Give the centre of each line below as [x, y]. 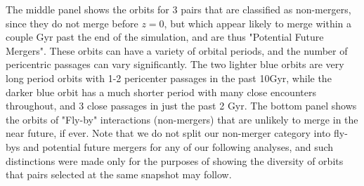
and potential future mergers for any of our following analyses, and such [178, 146]
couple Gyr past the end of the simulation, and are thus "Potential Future [165, 37]
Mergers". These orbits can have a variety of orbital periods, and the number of [177, 50]
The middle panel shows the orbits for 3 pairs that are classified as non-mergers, [178, 9]
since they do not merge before [72, 23]
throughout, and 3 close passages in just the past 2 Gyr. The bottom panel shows [181, 106]
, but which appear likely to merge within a [258, 23]
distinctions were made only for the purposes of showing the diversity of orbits [175, 160]
